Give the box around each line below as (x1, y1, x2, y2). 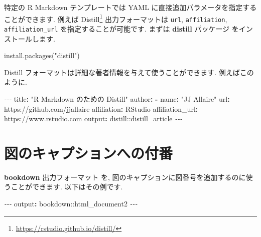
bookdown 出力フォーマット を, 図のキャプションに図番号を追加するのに (4, 171, 246, 182)
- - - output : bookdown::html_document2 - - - (4, 198, 138, 209)
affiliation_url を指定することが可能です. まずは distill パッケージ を (4, 23, 239, 34)
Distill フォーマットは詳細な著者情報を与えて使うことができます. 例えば (4, 67, 240, 77)
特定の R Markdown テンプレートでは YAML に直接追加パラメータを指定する (4, 2, 257, 12)
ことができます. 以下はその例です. (11, 181, 123, 192)
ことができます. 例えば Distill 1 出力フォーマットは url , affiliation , (4, 12, 227, 24)
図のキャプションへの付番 (4, 142, 173, 163)
